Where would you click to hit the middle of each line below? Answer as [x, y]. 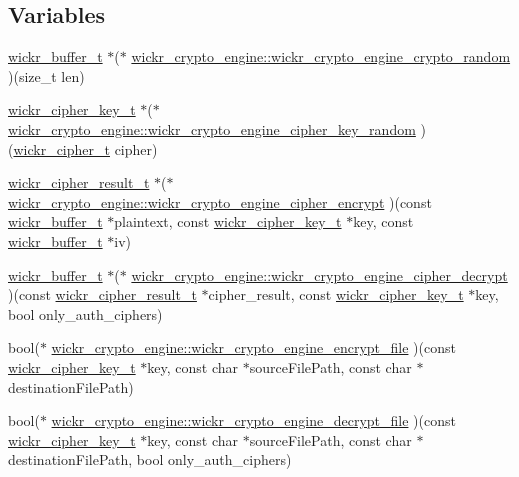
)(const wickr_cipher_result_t [102, 294]
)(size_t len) [46, 75]
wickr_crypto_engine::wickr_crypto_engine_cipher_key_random [212, 128]
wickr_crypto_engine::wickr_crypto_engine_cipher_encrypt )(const [220, 201]
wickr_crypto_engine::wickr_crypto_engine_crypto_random [321, 56]
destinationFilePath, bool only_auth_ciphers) [150, 459]
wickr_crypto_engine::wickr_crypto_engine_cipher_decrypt [319, 274]
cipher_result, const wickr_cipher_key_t [336, 294]
